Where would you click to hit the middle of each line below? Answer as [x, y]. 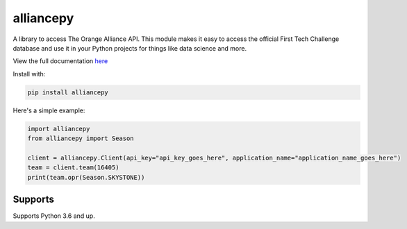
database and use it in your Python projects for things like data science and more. [130, 48]
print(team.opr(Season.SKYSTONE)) [86, 177]
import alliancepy [59, 129]
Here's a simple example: [49, 110]
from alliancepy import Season [81, 138]
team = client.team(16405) [73, 168]
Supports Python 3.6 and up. [54, 216]
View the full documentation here [60, 61]
